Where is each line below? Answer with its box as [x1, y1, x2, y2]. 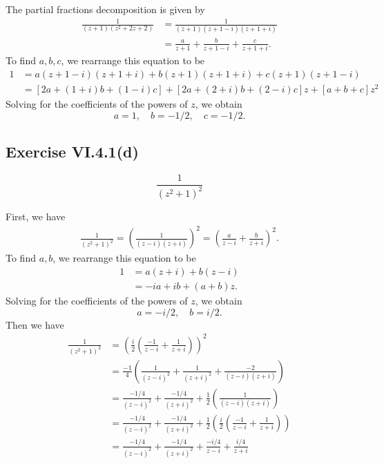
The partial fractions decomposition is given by [6, 2, 205, 16]
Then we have [6, 317, 64, 331]
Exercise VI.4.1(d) [6, 141, 139, 162]
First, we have [6, 209, 66, 224]
